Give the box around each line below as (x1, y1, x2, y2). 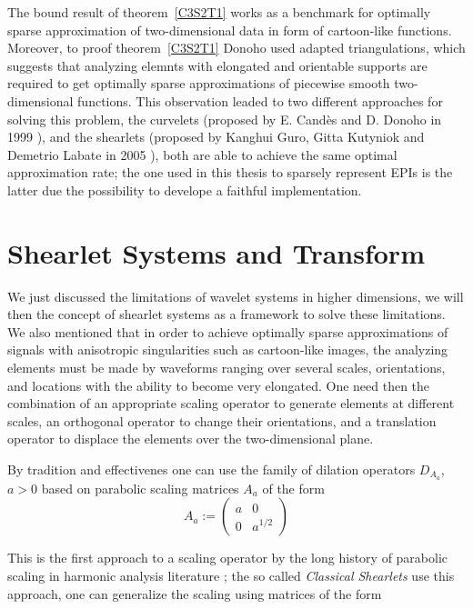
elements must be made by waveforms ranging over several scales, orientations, (7, 358, 446, 377)
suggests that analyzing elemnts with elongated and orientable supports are (7, 55, 428, 75)
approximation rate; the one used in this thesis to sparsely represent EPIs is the (7, 163, 453, 182)
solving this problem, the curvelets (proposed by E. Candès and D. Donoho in (7, 109, 442, 128)
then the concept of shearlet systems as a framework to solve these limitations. (7, 304, 446, 324)
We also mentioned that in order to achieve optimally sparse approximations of (7, 322, 448, 341)
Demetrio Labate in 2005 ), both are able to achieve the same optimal (7, 145, 398, 164)
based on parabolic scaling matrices (41, 478, 239, 497)
